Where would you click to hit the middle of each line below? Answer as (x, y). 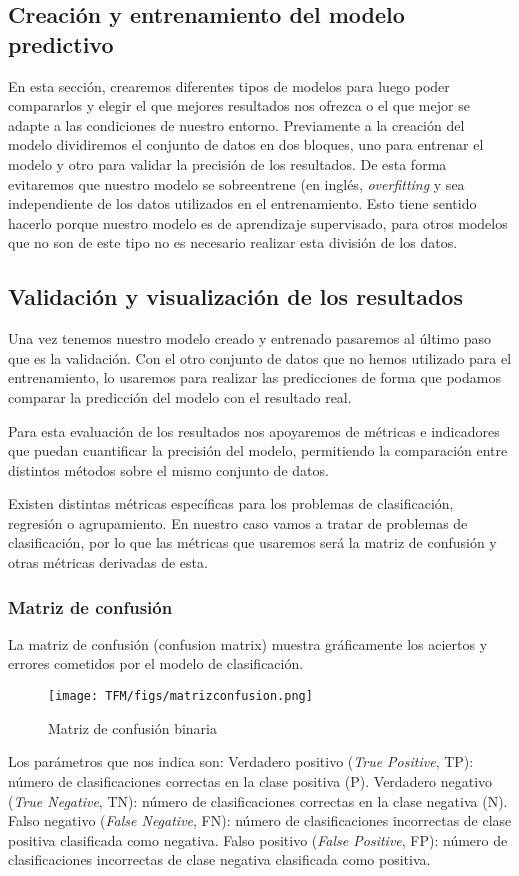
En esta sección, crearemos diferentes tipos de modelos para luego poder (229, 85)
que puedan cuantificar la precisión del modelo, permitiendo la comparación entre (258, 450)
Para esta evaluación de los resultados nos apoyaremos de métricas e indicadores (254, 430)
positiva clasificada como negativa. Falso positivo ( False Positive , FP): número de (258, 839)
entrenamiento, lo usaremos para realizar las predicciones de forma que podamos (254, 377)
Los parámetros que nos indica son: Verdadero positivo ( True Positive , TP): (241, 761)
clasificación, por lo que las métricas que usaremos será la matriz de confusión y (252, 542)
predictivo (61, 43)
